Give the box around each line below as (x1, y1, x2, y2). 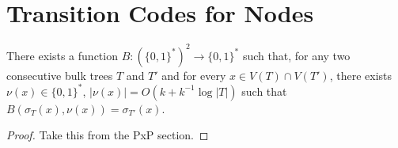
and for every (161, 66, 226, 83)
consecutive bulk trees (6, 66, 113, 83)
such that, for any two (242, 47, 351, 63)
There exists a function (6, 47, 118, 63)
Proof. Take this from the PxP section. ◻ (6, 127, 209, 143)
